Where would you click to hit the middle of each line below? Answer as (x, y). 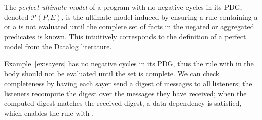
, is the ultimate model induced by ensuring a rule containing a (160, 16)
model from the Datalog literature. (58, 46)
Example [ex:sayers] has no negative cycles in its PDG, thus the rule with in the (129, 63)
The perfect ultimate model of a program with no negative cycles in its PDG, (123, 7)
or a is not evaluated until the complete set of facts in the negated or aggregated (129, 27)
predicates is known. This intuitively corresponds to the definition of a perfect (125, 36)
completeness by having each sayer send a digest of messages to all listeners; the (128, 83)
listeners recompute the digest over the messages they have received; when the (125, 93)
